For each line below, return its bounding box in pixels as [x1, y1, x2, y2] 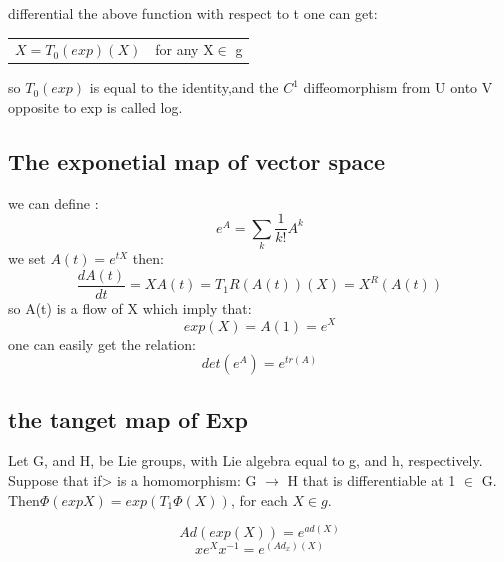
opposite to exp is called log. [8, 97, 183, 118]
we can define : [8, 192, 99, 213]
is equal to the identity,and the [89, 77, 279, 98]
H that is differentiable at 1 [287, 469, 456, 490]
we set [8, 248, 46, 269]
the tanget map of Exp [8, 403, 248, 434]
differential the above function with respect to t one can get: [8, 3, 378, 23]
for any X [155, 39, 214, 60]
